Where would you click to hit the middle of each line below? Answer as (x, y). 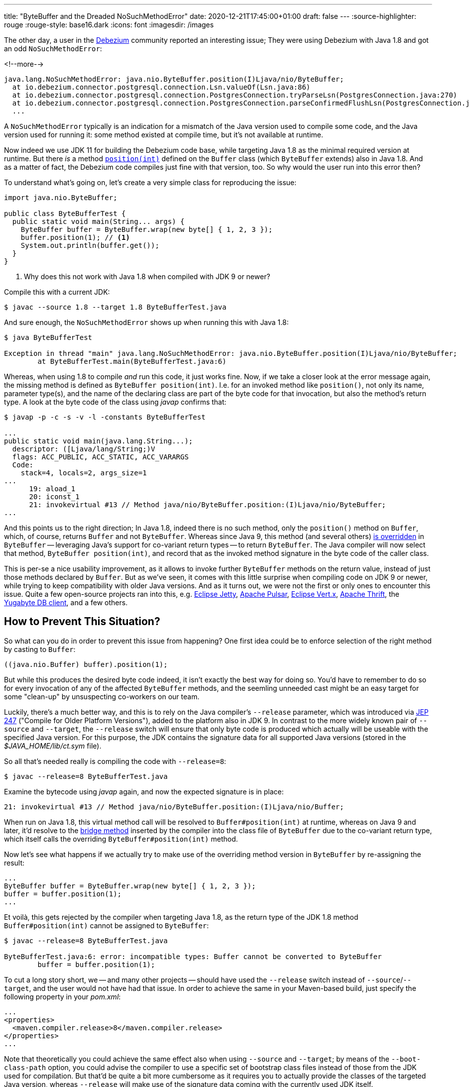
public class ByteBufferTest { (65, 214)
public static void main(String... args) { (98, 221)
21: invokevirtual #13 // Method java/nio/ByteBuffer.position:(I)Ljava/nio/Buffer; (174, 807)
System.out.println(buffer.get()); (90, 245)
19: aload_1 (52, 489)
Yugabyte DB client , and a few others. (66, 602)
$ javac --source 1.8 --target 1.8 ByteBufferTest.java (115, 307)
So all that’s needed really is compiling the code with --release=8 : (115, 761)
